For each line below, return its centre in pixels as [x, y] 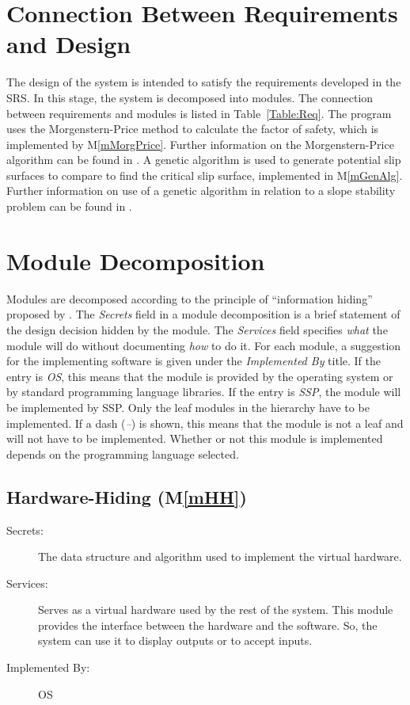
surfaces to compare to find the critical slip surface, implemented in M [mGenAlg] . [205, 175]
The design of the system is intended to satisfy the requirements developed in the [204, 82]
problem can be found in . [69, 206]
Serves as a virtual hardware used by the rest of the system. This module [216, 610]
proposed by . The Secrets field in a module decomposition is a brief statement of [203, 314]
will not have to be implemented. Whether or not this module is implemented [195, 438]
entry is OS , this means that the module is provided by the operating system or [200, 376]
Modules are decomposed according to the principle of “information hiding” [190, 298]
